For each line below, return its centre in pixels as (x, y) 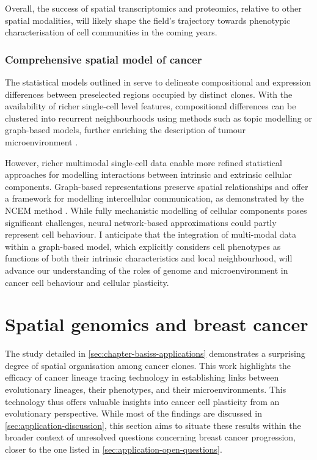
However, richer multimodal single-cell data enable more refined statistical (144, 162)
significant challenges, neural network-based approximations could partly (141, 222)
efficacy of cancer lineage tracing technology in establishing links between (142, 377)
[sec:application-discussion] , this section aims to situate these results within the (153, 425)
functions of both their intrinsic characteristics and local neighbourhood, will (149, 258)
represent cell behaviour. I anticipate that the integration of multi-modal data (151, 234)
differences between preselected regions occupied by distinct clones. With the (149, 94)
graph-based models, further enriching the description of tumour (126, 130)
